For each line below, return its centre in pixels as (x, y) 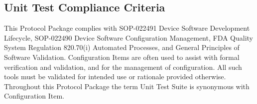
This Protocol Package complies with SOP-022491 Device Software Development (127, 28)
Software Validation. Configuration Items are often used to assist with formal (122, 57)
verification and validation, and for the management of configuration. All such (123, 67)
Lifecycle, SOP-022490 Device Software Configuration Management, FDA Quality (129, 37)
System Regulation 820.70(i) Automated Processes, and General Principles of (122, 47)
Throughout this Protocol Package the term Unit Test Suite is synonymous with (127, 86)
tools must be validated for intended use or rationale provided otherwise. (115, 77)
